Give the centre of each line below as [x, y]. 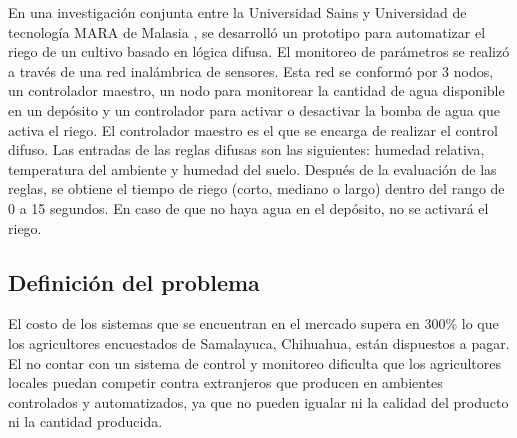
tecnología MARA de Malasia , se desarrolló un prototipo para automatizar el [247, 31]
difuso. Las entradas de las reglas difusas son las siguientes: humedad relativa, [246, 149]
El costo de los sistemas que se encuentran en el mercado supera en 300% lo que [253, 323]
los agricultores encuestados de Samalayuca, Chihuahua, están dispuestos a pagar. [259, 342]
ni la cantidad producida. [85, 421]
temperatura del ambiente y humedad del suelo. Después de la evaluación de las [252, 168]
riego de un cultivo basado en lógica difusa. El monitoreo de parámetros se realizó [259, 51]
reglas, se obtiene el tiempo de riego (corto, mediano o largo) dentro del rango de [256, 188]
